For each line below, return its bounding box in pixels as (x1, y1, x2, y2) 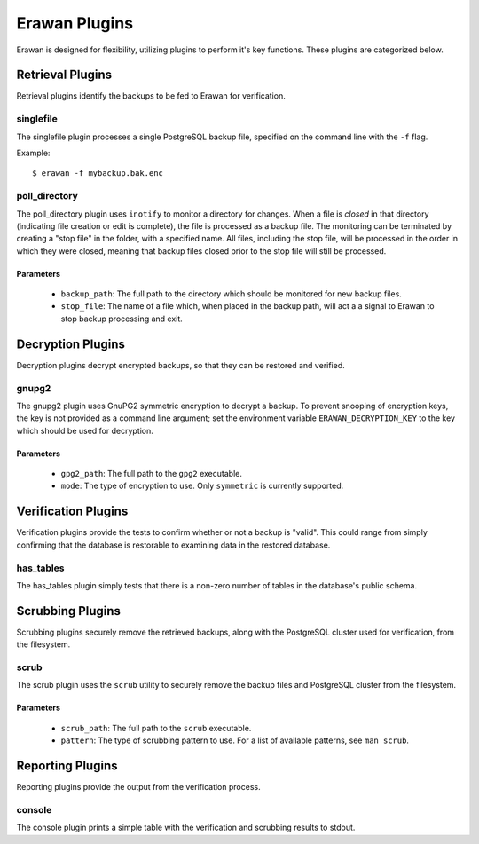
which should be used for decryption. (16, 425, 154, 436)
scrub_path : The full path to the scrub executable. (60, 722, 252, 733)
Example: (16, 147, 51, 158)
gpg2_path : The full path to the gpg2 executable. (60, 469, 243, 479)
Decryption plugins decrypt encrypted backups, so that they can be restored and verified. (16, 359, 345, 370)
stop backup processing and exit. (60, 313, 184, 324)
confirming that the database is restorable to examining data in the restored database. (16, 540, 331, 550)
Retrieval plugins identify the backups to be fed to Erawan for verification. (16, 91, 286, 101)
